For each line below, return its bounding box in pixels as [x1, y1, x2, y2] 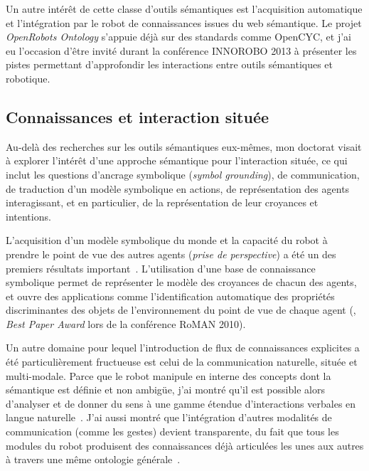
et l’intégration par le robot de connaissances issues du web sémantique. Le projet [6, 15, 362, 30]
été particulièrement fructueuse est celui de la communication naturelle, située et [6, 354, 358, 369]
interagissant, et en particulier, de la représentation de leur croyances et [6, 195, 319, 210]
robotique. [6, 70, 50, 85]
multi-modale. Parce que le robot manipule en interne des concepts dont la [6, 368, 331, 383]
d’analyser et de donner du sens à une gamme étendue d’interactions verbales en [6, 396, 356, 411]
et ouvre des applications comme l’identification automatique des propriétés [6, 288, 335, 303]
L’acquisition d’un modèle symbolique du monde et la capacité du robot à [6, 233, 328, 248]
